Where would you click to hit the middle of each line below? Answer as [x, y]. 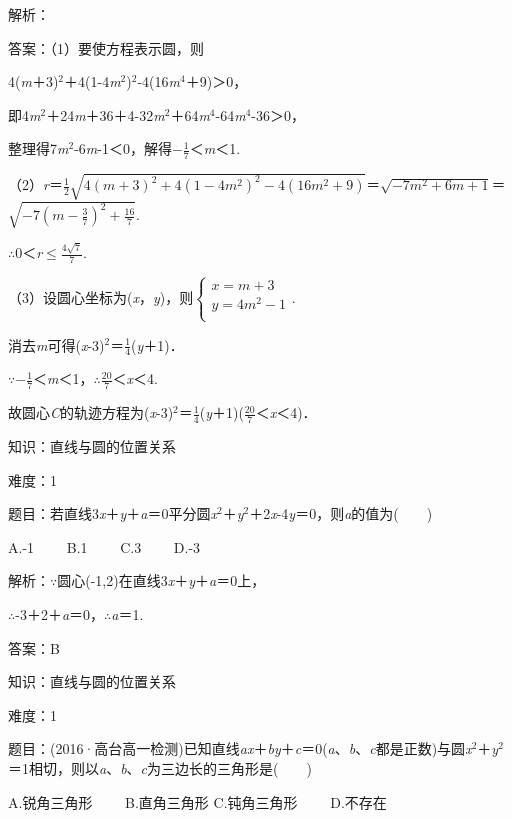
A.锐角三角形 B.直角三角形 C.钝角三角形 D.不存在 [197, 801]
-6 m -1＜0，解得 [123, 148]
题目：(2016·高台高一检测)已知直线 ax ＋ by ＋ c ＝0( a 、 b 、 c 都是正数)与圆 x [240, 748]
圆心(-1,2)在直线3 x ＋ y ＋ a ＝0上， [161, 580]
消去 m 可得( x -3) [56, 344]
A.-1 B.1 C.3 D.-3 [104, 546]
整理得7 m [38, 148]
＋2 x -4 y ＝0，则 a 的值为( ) [341, 513]
